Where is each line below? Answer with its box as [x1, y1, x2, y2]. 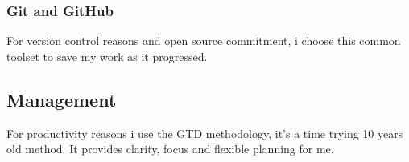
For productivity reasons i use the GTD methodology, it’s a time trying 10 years [6, 124, 403, 141]
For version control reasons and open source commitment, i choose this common [6, 32, 401, 49]
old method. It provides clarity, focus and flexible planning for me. [6, 140, 334, 157]
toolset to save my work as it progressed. [6, 47, 208, 64]
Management [6, 87, 117, 111]
